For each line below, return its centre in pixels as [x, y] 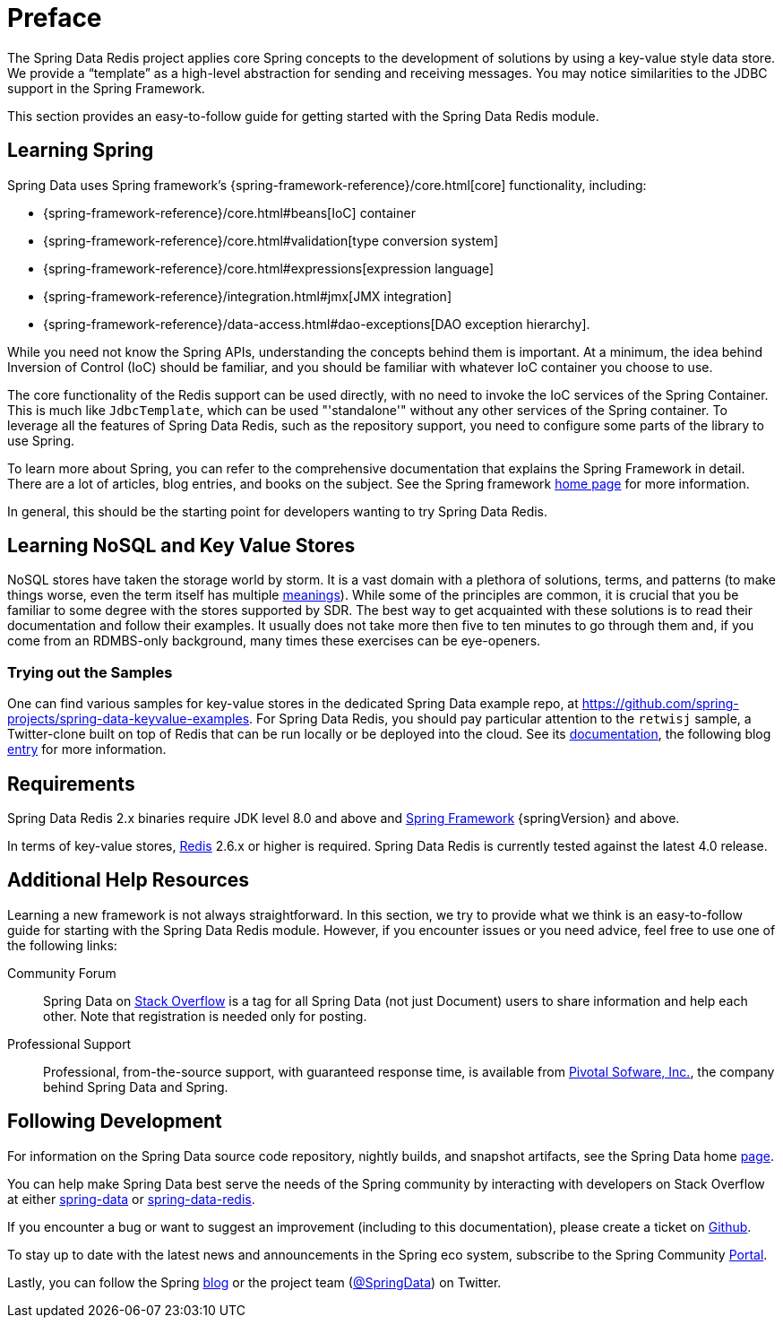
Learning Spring [81, 151]
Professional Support [69, 1044]
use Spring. [41, 440]
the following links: [62, 945]
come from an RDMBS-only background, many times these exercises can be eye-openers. [274, 641]
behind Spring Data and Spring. [136, 1087]
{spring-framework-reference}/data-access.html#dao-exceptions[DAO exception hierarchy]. [317, 324]
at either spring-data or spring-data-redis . [131, 1199]
